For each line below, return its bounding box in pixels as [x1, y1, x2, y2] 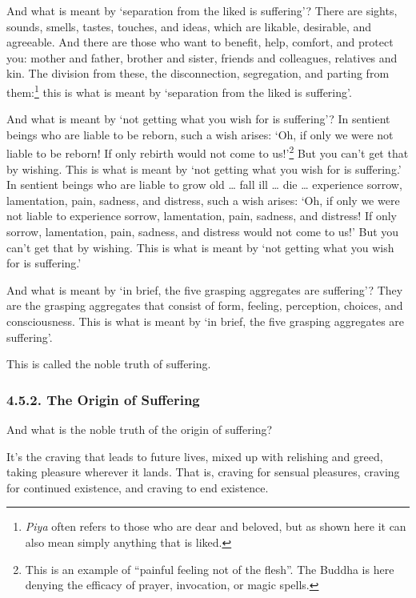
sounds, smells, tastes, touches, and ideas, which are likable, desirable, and [6, 18, 372, 34]
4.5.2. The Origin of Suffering [6, 389, 200, 409]
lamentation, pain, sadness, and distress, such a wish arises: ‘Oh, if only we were [6, 191, 400, 208]
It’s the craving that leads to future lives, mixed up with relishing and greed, [6, 447, 383, 464]
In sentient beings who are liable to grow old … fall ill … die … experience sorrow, [6, 176, 402, 193]
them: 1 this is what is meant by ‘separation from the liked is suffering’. [6, 81, 352, 100]
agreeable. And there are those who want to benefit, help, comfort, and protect [6, 34, 394, 50]
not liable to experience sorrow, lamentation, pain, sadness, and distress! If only [6, 207, 397, 224]
